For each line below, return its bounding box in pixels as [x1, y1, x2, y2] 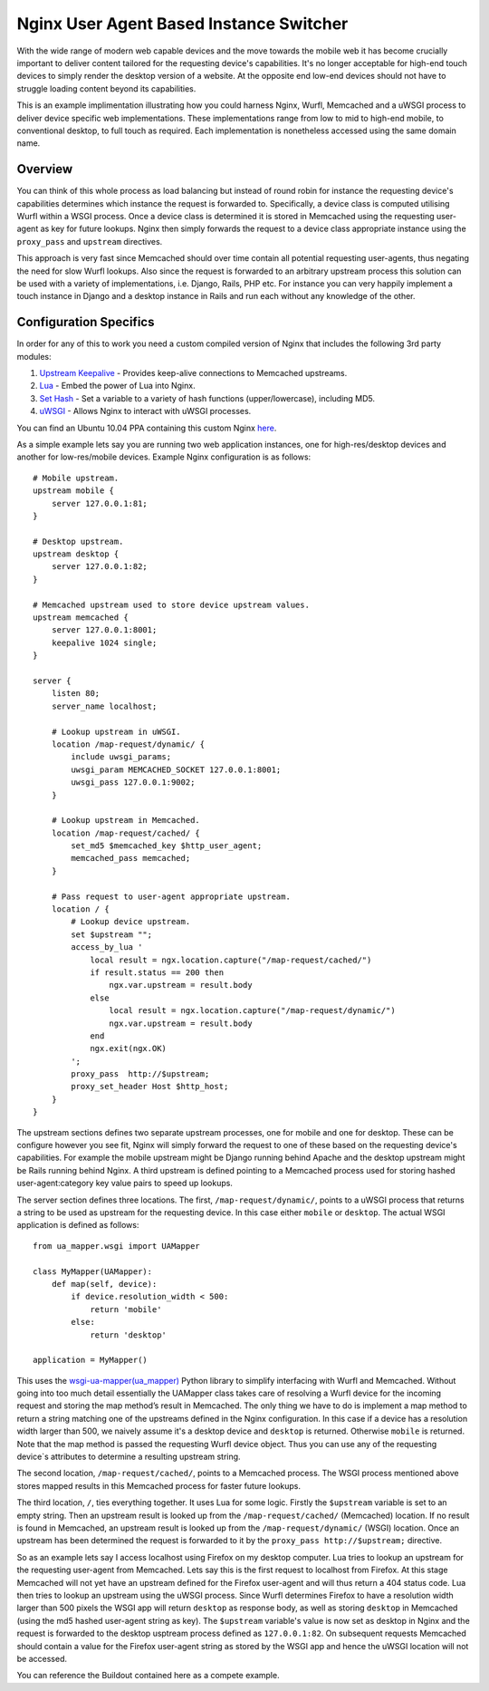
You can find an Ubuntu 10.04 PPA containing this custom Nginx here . [16, 422, 277, 433]
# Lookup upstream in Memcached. [51, 816, 201, 826]
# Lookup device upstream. [71, 916, 191, 927]
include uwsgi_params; [71, 752, 172, 762]
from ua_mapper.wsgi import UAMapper [33, 1241, 201, 1251]
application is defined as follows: [16, 1220, 139, 1231]
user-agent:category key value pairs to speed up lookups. [16, 1178, 233, 1189]
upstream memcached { [33, 613, 129, 623]
